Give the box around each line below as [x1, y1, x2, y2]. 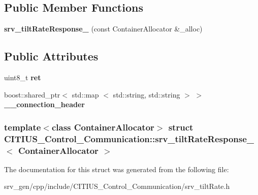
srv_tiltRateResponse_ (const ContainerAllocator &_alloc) [4, 23, 203, 34]
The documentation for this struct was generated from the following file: [4, 164, 229, 174]
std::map [72, 89, 99, 100]
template [4, 120, 41, 133]
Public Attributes [4, 48, 99, 64]
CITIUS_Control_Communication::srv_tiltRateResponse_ [4, 132, 254, 145]
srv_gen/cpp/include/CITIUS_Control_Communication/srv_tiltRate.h [4, 181, 230, 191]
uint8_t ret [4, 72, 41, 82]
